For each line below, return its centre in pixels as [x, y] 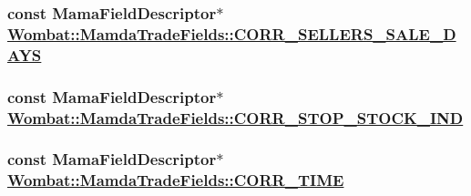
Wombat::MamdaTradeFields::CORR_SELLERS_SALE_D [232, 33]
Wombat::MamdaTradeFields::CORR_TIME [176, 180]
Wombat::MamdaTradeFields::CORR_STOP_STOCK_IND [235, 117]
